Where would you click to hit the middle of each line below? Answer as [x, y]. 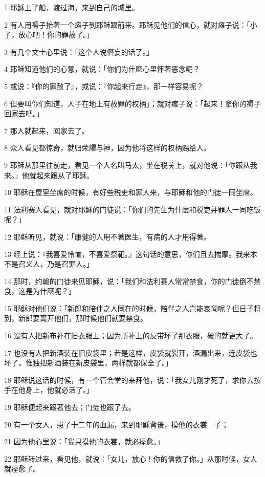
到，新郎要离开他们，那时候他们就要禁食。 [76, 318]
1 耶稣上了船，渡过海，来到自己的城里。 [72, 7]
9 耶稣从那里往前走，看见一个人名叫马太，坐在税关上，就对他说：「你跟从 [127, 165]
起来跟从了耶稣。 [65, 175]
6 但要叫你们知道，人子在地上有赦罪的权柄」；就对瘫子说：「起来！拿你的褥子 [132, 103]
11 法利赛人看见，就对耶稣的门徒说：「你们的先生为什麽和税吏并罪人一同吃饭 [132, 209]
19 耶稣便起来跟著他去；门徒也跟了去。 [70, 407]
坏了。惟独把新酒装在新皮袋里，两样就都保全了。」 [88, 363]
